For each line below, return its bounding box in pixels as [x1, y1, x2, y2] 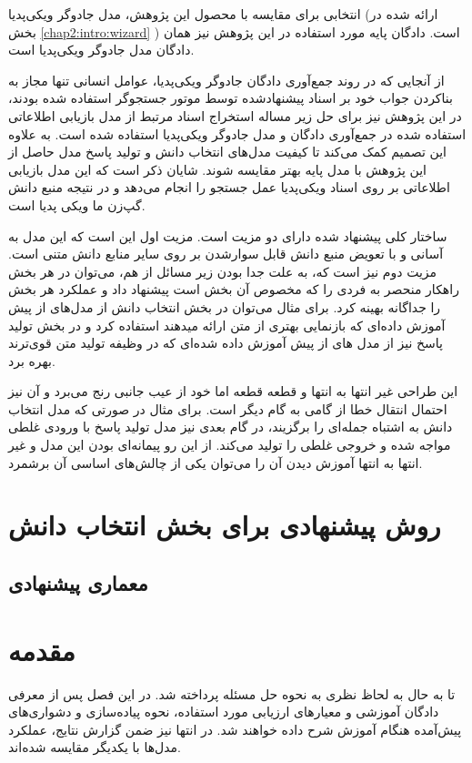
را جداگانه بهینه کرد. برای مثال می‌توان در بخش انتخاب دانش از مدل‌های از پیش [8, 297, 441, 316]
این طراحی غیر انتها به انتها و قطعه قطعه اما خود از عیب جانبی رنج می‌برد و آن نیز [8, 381, 458, 401]
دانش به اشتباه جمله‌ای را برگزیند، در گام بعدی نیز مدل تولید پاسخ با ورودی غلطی [8, 417, 453, 436]
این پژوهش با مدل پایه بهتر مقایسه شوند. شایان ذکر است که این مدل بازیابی [8, 159, 427, 178]
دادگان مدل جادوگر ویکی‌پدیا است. [8, 40, 195, 59]
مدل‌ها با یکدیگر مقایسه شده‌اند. [8, 738, 182, 757]
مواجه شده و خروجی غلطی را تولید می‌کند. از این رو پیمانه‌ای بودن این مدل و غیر [8, 435, 451, 454]
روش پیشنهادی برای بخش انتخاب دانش [8, 506, 441, 544]
